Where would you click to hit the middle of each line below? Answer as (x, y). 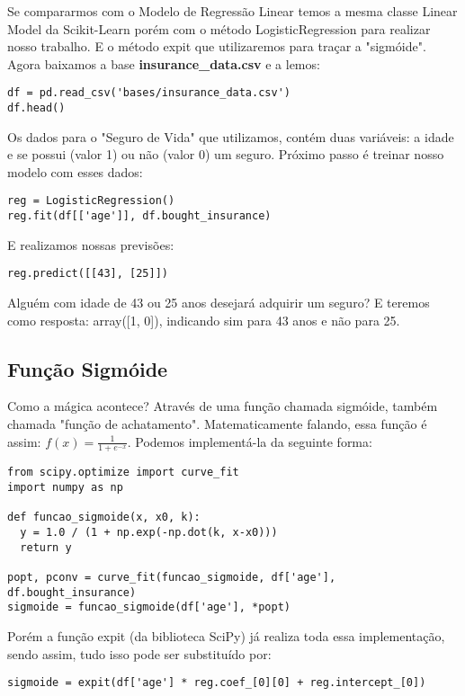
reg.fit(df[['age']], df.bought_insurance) (139, 216)
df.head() (36, 108)
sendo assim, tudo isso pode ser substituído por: (139, 653)
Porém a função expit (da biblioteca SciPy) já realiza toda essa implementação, (226, 636)
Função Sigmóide (88, 368)
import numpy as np (65, 488)
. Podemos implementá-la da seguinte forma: (250, 441)
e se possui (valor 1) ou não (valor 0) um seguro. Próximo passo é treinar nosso (226, 154)
